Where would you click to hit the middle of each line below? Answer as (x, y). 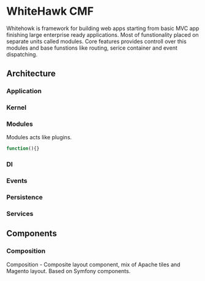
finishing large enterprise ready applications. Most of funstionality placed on (102, 34)
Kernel (17, 107)
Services (20, 214)
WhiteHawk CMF (50, 11)
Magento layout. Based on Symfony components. (69, 271)
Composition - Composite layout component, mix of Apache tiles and (93, 264)
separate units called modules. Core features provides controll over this (96, 41)
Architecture (31, 74)
